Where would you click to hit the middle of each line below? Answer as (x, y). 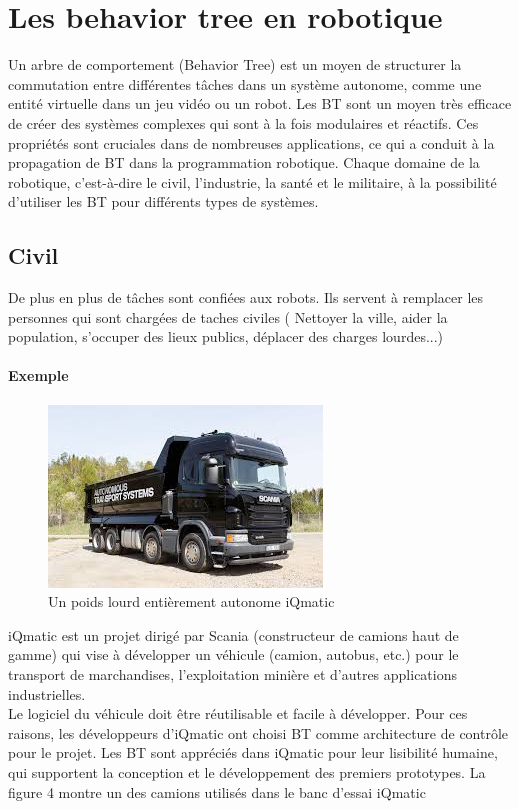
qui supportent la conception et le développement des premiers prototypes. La (247, 772)
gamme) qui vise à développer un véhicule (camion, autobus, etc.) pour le (233, 654)
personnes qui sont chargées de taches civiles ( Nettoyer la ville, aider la (228, 316)
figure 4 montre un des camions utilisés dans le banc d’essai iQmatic (217, 791)
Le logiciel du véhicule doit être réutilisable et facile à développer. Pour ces (238, 713)
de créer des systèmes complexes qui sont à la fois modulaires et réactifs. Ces (243, 122)
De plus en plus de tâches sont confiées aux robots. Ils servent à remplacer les (246, 297)
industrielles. (47, 693)
